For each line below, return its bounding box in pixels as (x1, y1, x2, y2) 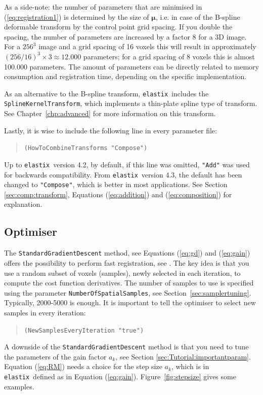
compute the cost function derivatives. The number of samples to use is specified (4, 277, 254, 288)
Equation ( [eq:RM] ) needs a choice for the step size (4, 361, 162, 372)
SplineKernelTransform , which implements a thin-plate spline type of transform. (4, 98, 257, 109)
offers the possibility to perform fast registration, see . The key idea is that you (4, 257, 249, 268)
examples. (4, 381, 34, 391)
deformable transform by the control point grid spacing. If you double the (4, 21, 233, 32)
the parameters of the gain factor (4, 351, 107, 362)
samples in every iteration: (4, 307, 86, 317)
